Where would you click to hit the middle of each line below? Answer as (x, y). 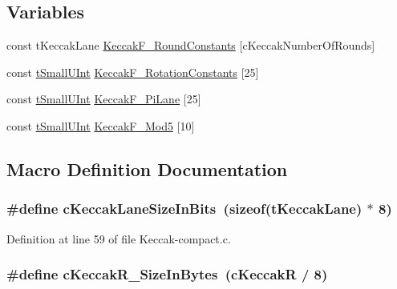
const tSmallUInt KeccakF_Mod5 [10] (101, 125)
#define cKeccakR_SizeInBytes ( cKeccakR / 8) (167, 274)
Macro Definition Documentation (147, 169)
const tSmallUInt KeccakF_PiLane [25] (104, 99)
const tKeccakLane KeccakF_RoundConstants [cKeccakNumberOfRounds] (191, 45)
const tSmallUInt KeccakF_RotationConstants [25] (133, 72)
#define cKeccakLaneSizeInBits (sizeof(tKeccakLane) (184, 209)
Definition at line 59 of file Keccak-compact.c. (119, 238)
